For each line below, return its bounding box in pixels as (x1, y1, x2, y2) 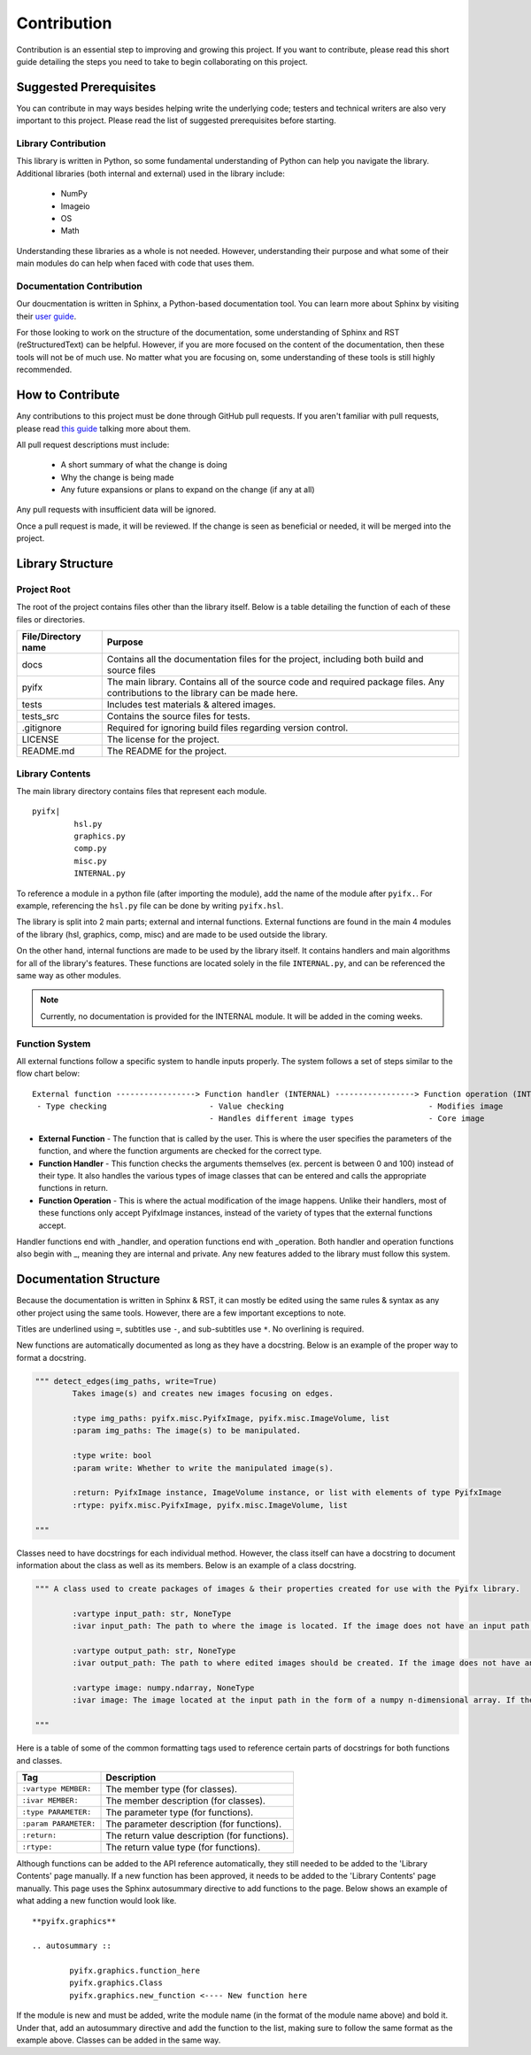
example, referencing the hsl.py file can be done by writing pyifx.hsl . (16, 900, 284, 911)
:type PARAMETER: (21, 1807, 92, 1817)
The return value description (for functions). (105, 1829, 289, 1842)
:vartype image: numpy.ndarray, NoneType (72, 1683, 255, 1693)
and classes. (16, 1755, 63, 1765)
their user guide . (16, 311, 77, 321)
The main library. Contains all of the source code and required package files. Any (106, 676, 445, 688)
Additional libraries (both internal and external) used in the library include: (16, 168, 285, 179)
